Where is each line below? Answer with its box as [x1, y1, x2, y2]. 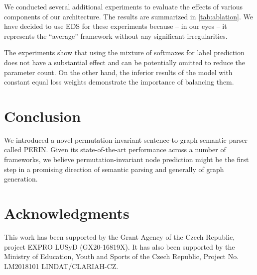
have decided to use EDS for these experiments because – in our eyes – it [4, 21, 227, 31]
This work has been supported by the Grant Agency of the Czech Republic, [4, 231, 235, 242]
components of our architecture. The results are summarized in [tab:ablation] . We [4, 11, 253, 21]
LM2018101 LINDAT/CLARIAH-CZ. [4, 261, 119, 271]
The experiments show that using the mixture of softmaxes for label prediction [4, 47, 245, 58]
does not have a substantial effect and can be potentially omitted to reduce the [4, 57, 246, 67]
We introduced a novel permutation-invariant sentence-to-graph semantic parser [4, 134, 248, 145]
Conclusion [4, 105, 81, 126]
